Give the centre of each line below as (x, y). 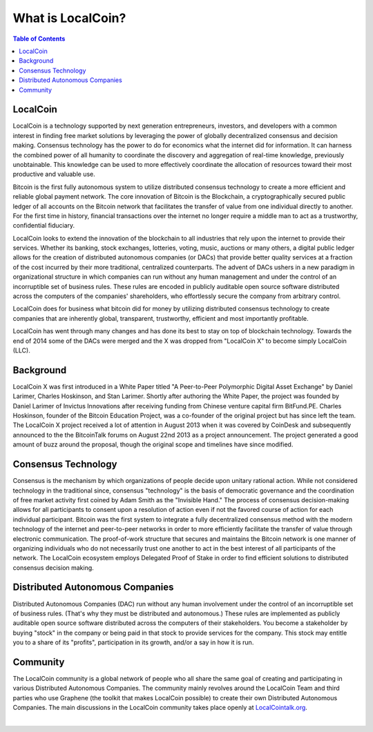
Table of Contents (39, 39)
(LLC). (21, 350)
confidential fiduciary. (44, 226)
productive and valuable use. (54, 174)
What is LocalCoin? (69, 18)
